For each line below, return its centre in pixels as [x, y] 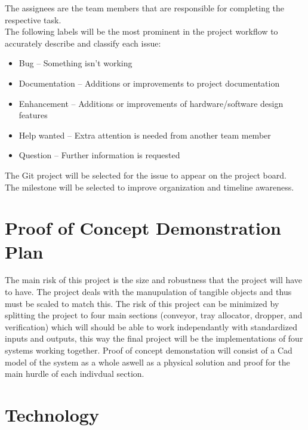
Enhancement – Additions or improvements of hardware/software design [151, 103]
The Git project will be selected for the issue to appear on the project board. [146, 175]
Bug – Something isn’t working [76, 63]
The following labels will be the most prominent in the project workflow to [141, 31]
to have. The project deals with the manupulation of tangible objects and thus [148, 292]
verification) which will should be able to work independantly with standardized [151, 326]
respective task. [33, 19]
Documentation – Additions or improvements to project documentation [149, 83]
